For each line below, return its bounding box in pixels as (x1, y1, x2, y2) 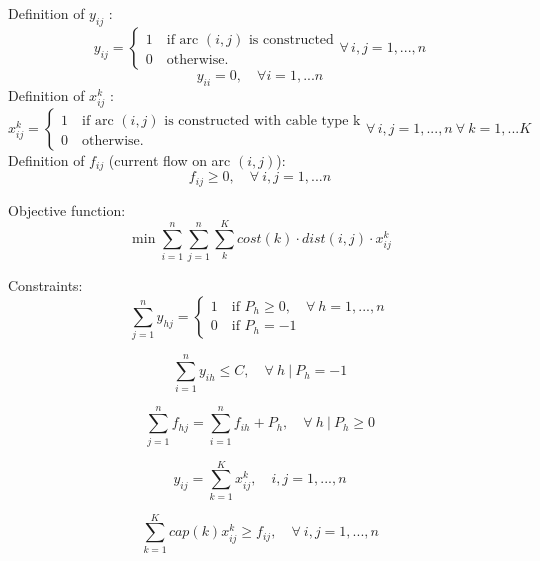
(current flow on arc (108, 149, 231, 170)
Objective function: (8, 199, 126, 220)
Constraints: (8, 275, 83, 296)
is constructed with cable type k (164, 113, 361, 128)
